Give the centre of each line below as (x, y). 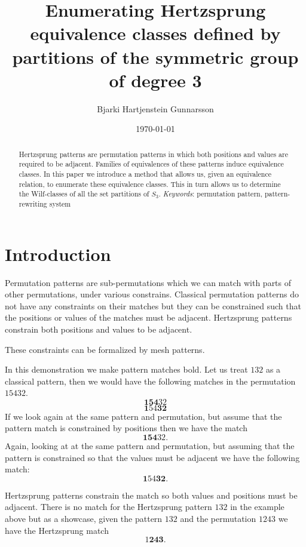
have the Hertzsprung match (57, 530)
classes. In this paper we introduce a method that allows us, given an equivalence (145, 173)
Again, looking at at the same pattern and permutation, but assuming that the (150, 446)
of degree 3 (155, 80)
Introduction (58, 253)
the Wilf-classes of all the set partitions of (84, 194)
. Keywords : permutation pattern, (210, 194)
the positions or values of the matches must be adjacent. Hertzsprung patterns (149, 317)
